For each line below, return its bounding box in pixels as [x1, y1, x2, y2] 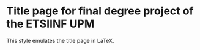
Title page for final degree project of [6, 4, 194, 18]
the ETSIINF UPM [6, 17, 95, 31]
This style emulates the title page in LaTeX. [6, 37, 114, 44]
